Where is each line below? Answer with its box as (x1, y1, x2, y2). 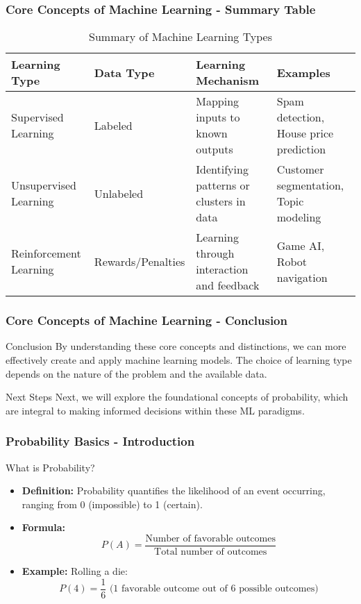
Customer (276, 161, 324, 178)
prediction (276, 141, 326, 158)
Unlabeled (94, 185, 144, 201)
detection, (276, 109, 325, 126)
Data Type (94, 64, 155, 81)
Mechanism (196, 72, 259, 89)
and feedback (196, 277, 260, 294)
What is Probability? (6, 460, 95, 474)
